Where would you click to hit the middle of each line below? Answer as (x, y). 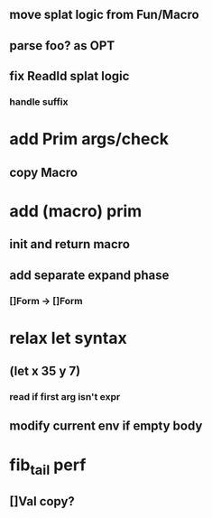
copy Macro (44, 172)
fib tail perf (48, 467)
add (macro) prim (76, 211)
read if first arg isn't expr (65, 397)
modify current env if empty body (106, 426)
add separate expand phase (89, 275)
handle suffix (39, 102)
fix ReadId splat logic (69, 76)
